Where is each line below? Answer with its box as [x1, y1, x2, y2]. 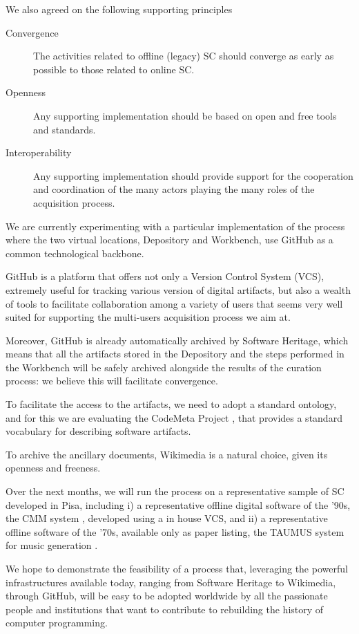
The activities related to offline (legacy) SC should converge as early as [33, 48, 334, 63]
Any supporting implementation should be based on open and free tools [33, 108, 337, 122]
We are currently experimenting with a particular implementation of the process [6, 218, 345, 233]
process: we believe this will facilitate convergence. [6, 373, 218, 388]
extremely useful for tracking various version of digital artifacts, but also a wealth [6, 282, 351, 297]
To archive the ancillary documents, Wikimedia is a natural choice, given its [6, 447, 328, 461]
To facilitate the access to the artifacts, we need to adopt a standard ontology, [6, 397, 337, 411]
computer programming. [6, 615, 108, 630]
